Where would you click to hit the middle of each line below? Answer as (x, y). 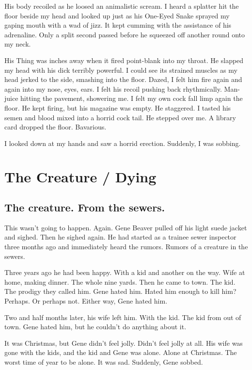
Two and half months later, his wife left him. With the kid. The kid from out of (123, 317)
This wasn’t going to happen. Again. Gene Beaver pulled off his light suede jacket (126, 227)
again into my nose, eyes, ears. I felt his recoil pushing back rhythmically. (113, 88)
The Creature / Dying (80, 176)
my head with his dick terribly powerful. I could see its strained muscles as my (121, 70)
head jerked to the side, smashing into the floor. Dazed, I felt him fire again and (123, 79)
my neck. (18, 44)
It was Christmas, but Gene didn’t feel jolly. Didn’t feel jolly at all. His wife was (124, 343)
